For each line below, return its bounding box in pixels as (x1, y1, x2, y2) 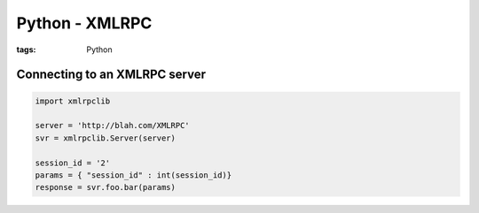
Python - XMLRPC (16, 13, 153, 33)
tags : (16, 44, 36, 55)
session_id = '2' (35, 157, 111, 168)
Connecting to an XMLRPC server (16, 67, 206, 82)
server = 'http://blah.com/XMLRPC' (35, 120, 190, 131)
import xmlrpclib (35, 95, 111, 106)
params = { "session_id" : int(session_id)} (35, 170, 232, 180)
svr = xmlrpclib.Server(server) (35, 133, 177, 143)
